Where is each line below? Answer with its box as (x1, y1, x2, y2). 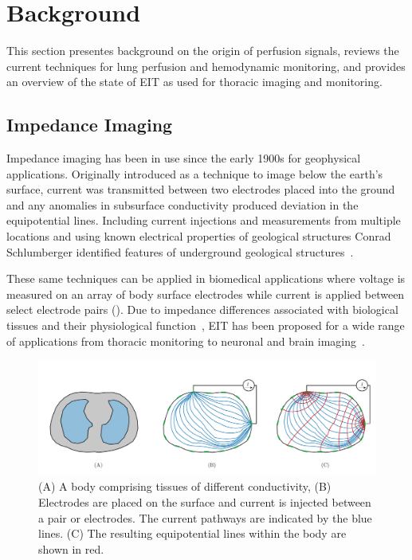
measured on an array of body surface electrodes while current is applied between (6, 285, 405, 302)
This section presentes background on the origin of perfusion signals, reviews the (6, 42, 399, 59)
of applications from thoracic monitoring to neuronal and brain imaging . (6, 332, 365, 349)
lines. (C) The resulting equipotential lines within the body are (38, 525, 347, 542)
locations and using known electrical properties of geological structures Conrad (6, 228, 391, 245)
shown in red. (38, 540, 104, 557)
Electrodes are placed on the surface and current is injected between (38, 493, 371, 510)
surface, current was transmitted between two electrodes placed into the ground (6, 181, 395, 198)
